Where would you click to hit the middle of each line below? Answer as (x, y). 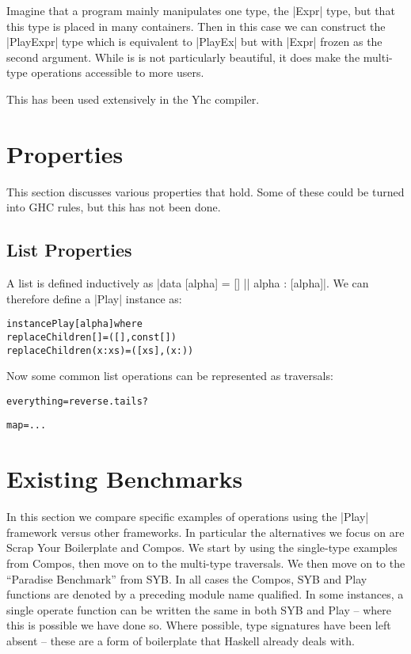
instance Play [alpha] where (74, 324)
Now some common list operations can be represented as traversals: (170, 376)
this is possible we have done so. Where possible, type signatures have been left (199, 625)
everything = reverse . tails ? (78, 401)
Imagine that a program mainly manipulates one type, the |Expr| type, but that (201, 10)
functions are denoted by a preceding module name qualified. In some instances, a (205, 594)
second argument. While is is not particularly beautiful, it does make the (183, 57)
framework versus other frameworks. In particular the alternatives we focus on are (205, 532)
